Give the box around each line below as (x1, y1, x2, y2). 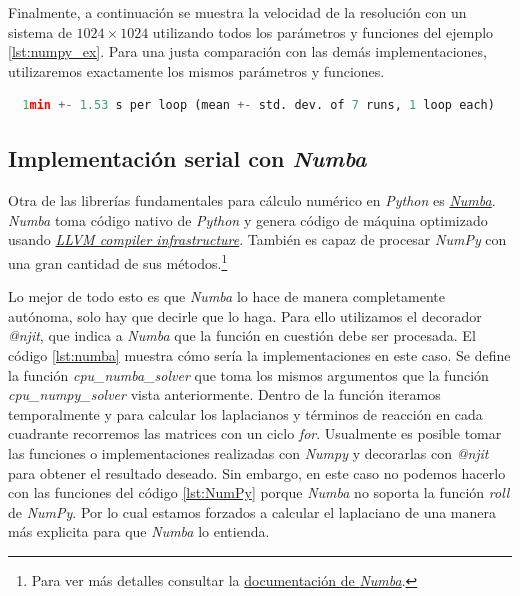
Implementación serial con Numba (8, 143, 367, 174)
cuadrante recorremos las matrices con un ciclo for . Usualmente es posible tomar (8, 423, 502, 444)
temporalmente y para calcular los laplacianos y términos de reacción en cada (8, 403, 483, 424)
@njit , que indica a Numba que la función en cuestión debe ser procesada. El (8, 325, 476, 346)
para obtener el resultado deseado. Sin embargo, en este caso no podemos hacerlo (8, 462, 506, 483)
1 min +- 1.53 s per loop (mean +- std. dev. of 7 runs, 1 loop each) (22, 98, 495, 113)
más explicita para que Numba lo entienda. (8, 521, 270, 542)
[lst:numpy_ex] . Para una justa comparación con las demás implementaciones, (8, 41, 487, 62)
